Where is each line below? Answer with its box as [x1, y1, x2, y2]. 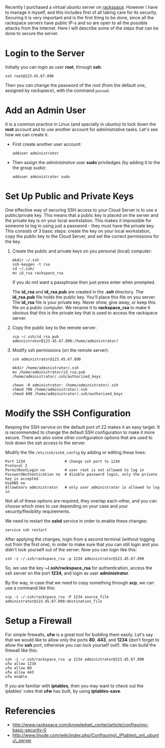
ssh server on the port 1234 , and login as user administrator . [5, 570, 130, 576]
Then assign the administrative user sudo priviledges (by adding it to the [12, 159, 160, 165]
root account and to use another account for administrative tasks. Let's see [5, 126, 158, 132]
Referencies [5, 705, 56, 716]
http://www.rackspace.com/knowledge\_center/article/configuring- [12, 721, 149, 728]
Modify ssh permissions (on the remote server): [12, 347, 109, 353]
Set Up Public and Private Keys [5, 191, 134, 202]
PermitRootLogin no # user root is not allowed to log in [5, 467, 144, 472]
